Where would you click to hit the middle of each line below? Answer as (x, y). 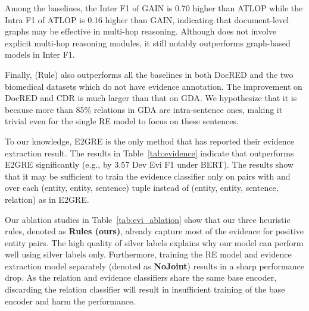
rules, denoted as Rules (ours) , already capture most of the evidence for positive (154, 231)
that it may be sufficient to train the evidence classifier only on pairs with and (148, 176)
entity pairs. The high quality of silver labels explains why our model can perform (154, 242)
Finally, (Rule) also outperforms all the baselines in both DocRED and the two (149, 74)
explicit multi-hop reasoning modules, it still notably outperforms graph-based (148, 43)
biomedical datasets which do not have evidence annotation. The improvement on (154, 86)
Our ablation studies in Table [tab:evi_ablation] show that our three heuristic (148, 219)
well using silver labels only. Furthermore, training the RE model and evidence (148, 254)
